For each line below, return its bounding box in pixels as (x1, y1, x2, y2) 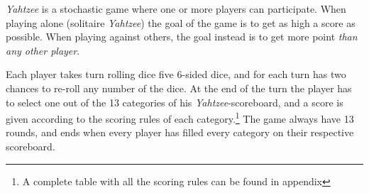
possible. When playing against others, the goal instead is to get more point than (6, 29, 358, 44)
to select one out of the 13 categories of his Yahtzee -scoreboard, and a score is (6, 94, 343, 109)
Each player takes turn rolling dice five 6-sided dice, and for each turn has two (6, 67, 346, 82)
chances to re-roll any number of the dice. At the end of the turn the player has (6, 80, 352, 95)
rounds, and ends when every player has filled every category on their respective (6, 125, 354, 140)
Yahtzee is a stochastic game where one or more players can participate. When (6, 1, 346, 16)
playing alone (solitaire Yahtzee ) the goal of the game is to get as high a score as (6, 15, 356, 30)
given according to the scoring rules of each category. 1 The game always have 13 (6, 109, 354, 126)
